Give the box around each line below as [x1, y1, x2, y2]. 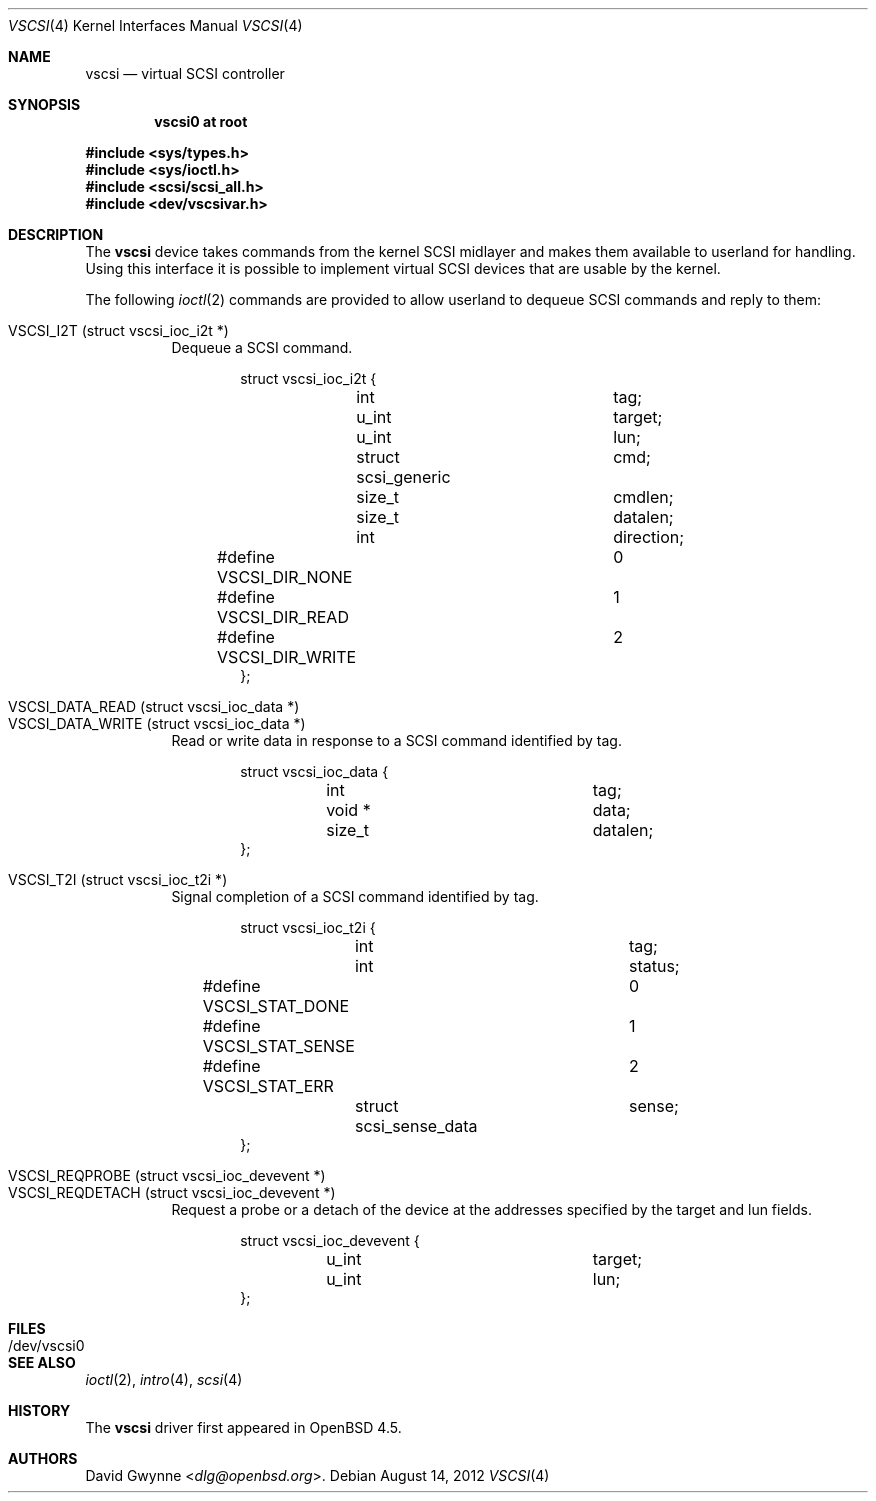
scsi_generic [356, 467, 451, 487]
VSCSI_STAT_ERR [202, 1076, 334, 1096]
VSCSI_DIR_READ [217, 607, 349, 627]
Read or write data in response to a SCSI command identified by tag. [171, 732, 622, 749]
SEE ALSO [8, 1354, 76, 1371]
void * [326, 800, 371, 820]
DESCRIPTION [8, 226, 104, 243]
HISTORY [8, 1402, 71, 1419]
